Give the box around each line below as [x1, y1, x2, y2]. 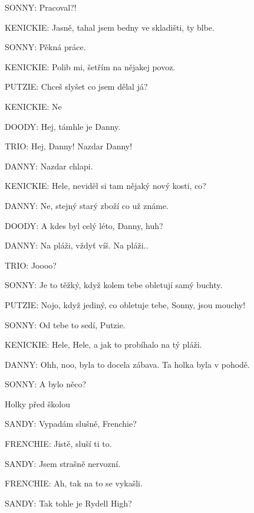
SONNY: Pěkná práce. [5, 41, 86, 53]
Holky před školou [5, 397, 70, 410]
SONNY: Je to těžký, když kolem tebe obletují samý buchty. [5, 279, 223, 291]
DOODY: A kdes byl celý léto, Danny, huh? [5, 219, 163, 231]
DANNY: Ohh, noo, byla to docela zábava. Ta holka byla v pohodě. [5, 358, 250, 370]
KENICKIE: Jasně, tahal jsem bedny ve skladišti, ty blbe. [5, 21, 215, 33]
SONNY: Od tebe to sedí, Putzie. [5, 318, 126, 331]
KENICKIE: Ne [5, 100, 62, 112]
